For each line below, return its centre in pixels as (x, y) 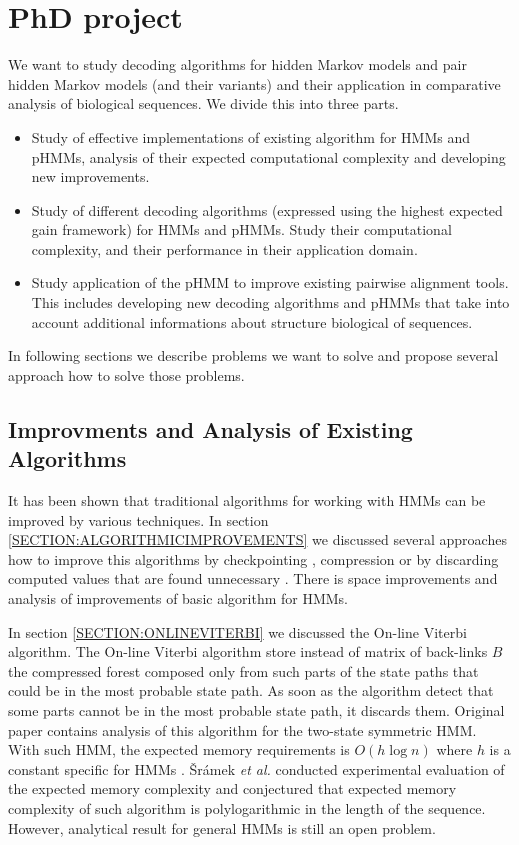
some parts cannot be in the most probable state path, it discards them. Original (256, 709)
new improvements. (90, 176)
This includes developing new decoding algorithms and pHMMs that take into (270, 302)
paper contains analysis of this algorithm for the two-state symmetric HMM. (242, 729)
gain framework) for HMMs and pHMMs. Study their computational (241, 229)
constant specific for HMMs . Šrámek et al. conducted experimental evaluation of (256, 768)
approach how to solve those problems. (126, 374)
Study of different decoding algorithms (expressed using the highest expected (267, 209)
